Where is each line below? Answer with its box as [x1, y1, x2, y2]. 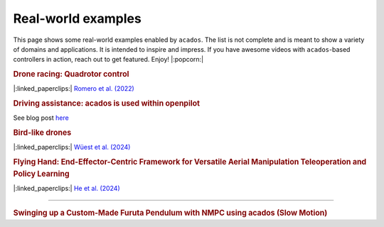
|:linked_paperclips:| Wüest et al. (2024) [13, 143, 131, 152]
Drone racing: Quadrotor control [13, 70, 129, 79]
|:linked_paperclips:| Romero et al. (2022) [13, 84, 134, 93]
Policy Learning [13, 169, 70, 179]
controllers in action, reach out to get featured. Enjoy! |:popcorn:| [13, 55, 204, 64]
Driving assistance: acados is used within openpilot [13, 99, 201, 109]
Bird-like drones [13, 128, 72, 138]
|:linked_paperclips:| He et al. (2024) [13, 184, 120, 193]
